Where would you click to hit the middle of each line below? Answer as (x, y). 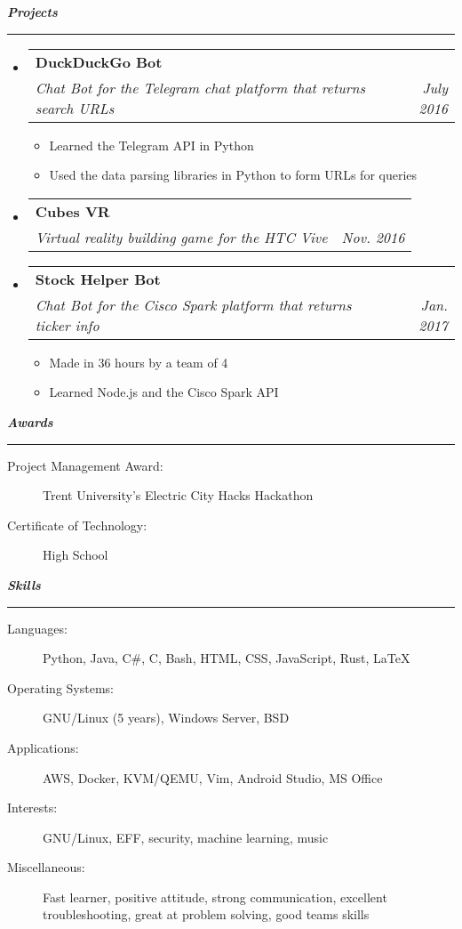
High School (76, 555)
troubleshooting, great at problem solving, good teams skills (206, 914)
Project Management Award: (85, 465)
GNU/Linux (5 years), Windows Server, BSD (166, 718)
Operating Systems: (60, 687)
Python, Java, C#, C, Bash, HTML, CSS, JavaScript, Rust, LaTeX (227, 658)
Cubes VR (72, 211)
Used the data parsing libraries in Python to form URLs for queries (233, 175)
